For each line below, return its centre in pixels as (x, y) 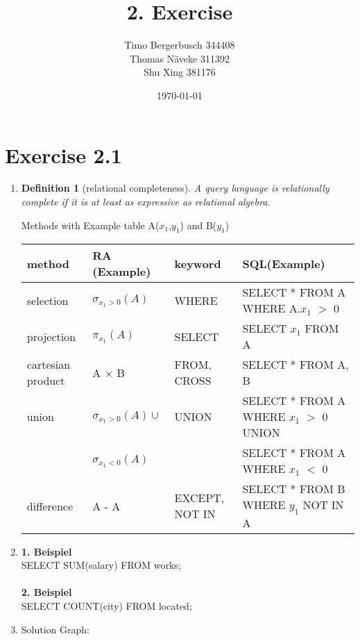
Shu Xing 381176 (180, 72)
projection (51, 336)
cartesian (49, 365)
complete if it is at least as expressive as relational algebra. (146, 202)
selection (48, 300)
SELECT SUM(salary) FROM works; (101, 565)
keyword (198, 263)
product (46, 381)
